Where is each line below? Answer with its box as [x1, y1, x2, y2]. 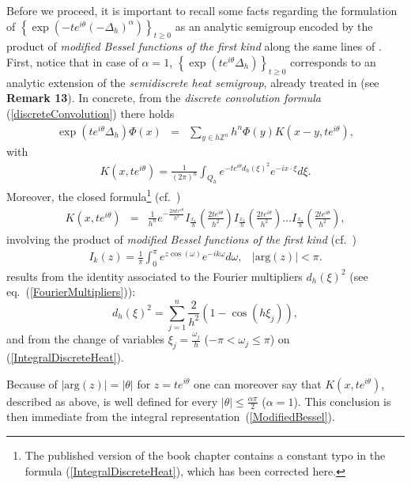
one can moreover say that [194, 375, 322, 392]
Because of [6, 375, 58, 392]
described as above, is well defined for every [6, 392, 218, 409]
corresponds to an [290, 53, 376, 70]
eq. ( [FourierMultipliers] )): [6, 283, 136, 300]
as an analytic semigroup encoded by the [175, 17, 373, 34]
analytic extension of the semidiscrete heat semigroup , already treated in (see [6, 74, 379, 90]
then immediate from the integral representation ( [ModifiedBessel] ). [6, 408, 335, 425]
